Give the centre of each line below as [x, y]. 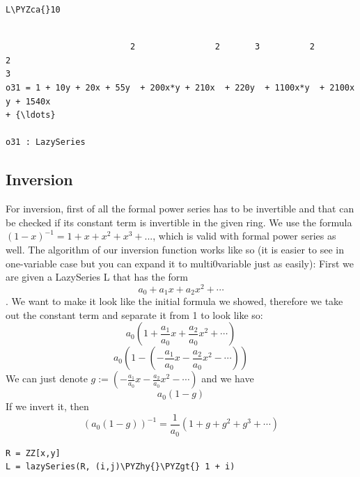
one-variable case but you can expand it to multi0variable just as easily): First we [180, 263]
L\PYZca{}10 [33, 10]
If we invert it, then [47, 406]
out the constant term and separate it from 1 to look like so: [134, 314]
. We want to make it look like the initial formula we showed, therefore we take [174, 301]
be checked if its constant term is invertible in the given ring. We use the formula [179, 222]
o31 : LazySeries [46, 142]
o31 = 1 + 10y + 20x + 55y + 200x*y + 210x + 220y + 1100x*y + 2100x [180, 87]
